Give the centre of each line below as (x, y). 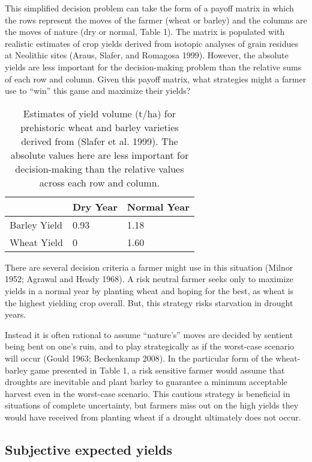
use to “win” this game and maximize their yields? (98, 91)
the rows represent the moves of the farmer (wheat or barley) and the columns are (156, 20)
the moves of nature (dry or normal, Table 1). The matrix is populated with (145, 32)
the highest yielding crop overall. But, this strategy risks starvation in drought (149, 302)
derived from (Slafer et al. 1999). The (100, 141)
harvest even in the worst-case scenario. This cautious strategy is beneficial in (148, 393)
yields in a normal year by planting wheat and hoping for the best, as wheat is (149, 290)
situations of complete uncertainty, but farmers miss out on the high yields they (152, 405)
